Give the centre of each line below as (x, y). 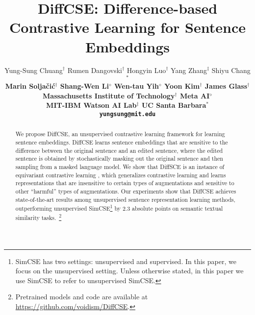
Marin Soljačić (30, 86)
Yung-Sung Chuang (34, 70)
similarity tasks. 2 (38, 217)
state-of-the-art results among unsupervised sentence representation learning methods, (125, 199)
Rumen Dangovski (95, 70)
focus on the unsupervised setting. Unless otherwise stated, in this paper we (129, 271)
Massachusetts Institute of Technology (109, 95)
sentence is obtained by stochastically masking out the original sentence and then (119, 158)
